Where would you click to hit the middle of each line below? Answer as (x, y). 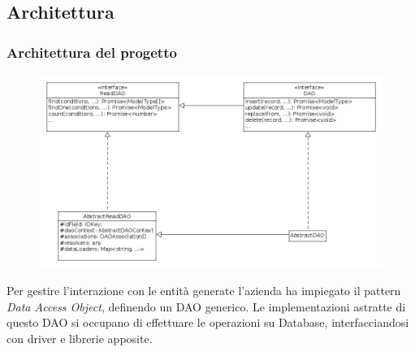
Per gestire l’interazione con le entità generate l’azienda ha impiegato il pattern (204, 291)
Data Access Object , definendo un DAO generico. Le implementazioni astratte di (206, 306)
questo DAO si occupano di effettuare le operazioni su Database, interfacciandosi (208, 322)
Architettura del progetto (92, 52)
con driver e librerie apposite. (80, 338)
